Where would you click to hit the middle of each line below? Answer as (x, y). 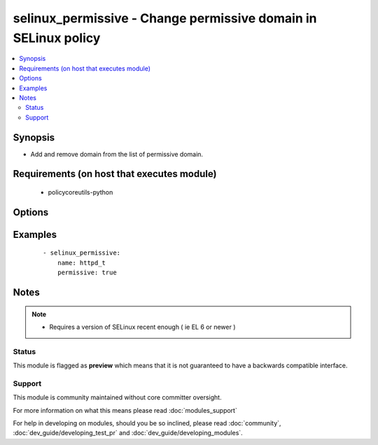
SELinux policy (57, 38)
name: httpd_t (82, 263)
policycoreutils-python (80, 192)
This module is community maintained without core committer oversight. (117, 397)
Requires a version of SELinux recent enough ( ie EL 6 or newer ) (142, 327)
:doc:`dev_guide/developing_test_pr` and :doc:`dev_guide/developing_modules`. (128, 433)
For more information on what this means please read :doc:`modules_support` (125, 410)
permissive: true (87, 273)
